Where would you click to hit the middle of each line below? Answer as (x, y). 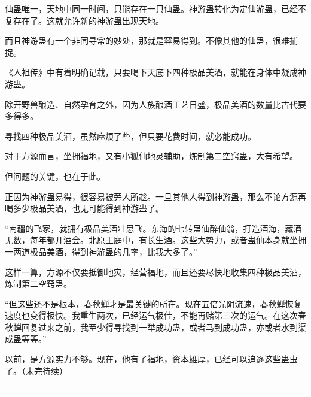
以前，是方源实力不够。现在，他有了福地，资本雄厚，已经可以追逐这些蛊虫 (151, 359)
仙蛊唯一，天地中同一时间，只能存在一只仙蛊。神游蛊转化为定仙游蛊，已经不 (155, 8)
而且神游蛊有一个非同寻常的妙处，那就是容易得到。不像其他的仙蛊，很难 (147, 40)
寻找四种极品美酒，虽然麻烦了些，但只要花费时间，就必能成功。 (130, 136)
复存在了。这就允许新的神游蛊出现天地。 (84, 20)
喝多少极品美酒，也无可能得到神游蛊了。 (84, 208)
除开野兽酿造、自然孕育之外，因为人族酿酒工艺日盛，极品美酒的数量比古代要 (155, 104)
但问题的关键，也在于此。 (55, 176)
